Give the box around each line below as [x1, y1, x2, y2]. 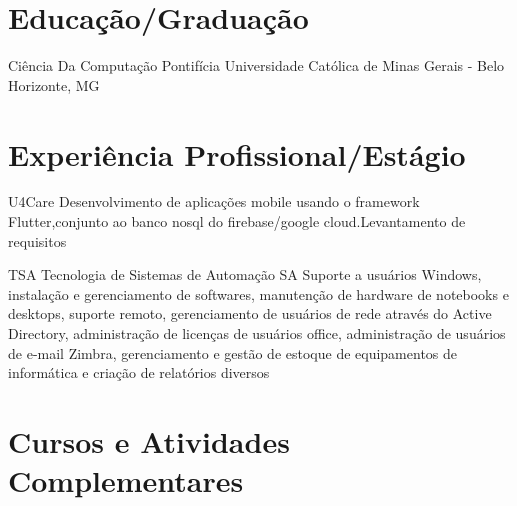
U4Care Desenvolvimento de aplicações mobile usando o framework [8, 191, 420, 212]
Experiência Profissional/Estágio [8, 133, 466, 174]
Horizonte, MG [8, 74, 100, 95]
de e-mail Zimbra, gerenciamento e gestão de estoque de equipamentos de [8, 342, 458, 363]
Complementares [8, 460, 244, 501]
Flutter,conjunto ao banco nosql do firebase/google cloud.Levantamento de [8, 211, 466, 232]
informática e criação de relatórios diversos [8, 362, 270, 383]
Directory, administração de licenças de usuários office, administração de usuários [8, 323, 506, 343]
